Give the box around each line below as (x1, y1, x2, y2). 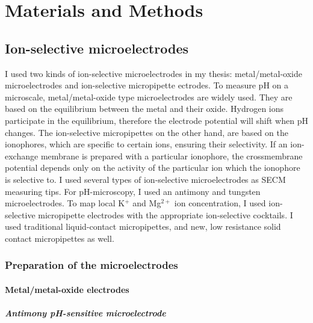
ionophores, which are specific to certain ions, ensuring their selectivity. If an (5, 138, 288, 150)
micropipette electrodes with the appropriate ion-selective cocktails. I (38, 208, 293, 221)
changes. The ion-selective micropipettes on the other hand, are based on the (5, 126, 288, 138)
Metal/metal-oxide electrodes (5, 283, 129, 295)
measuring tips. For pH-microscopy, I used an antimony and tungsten (5, 185, 261, 197)
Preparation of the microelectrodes (5, 257, 178, 272)
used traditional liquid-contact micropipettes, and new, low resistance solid (5, 220, 281, 233)
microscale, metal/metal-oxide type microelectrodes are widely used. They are (5, 90, 293, 103)
